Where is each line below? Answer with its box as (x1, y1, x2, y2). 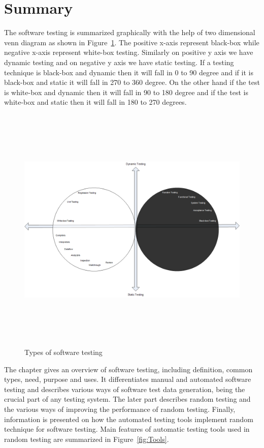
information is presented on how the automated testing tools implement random (4, 413, 253, 424)
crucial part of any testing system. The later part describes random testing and (4, 394, 251, 404)
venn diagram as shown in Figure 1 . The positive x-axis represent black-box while (4, 37, 259, 47)
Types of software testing (24, 347, 103, 357)
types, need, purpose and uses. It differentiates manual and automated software (4, 374, 251, 384)
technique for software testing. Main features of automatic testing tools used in (4, 424, 250, 434)
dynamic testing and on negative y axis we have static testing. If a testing (4, 56, 234, 67)
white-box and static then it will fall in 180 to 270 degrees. (4, 97, 187, 107)
